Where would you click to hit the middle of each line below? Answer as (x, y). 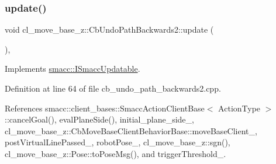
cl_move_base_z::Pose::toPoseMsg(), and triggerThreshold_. (115, 153)
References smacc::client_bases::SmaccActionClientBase (105, 108)
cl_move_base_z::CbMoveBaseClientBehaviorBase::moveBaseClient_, (131, 130)
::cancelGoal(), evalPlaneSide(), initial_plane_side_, (99, 119)
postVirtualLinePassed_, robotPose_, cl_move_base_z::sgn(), (118, 142)
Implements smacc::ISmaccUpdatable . (73, 69)
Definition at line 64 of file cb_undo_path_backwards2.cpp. (113, 88)
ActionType (239, 108)
